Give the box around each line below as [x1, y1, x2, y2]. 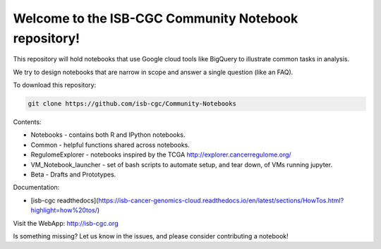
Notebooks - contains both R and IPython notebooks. [30, 130, 186, 139]
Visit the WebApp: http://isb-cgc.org [13, 219, 119, 227]
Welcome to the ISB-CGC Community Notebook [13, 11, 298, 26]
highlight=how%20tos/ [30, 206, 98, 214]
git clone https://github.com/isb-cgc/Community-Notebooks [28, 99, 236, 108]
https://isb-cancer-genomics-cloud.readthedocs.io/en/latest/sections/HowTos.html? [97, 196, 344, 205]
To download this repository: [13, 81, 97, 90]
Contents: [13, 118, 42, 126]
